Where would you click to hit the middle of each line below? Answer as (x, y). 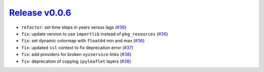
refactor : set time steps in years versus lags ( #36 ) (74, 27)
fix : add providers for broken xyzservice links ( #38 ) (76, 54)
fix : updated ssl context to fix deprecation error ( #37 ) (77, 47)
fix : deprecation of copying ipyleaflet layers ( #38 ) (76, 61)
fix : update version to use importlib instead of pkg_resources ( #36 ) (95, 34)
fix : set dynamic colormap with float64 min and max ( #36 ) (83, 41)
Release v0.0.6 (40, 13)
